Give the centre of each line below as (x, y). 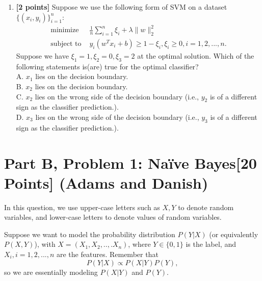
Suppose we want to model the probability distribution (90, 234)
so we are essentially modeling (51, 272)
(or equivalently (234, 234)
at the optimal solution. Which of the (196, 55)
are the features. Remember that (107, 254)
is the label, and (211, 244)
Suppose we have (42, 55)
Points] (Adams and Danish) (106, 182)
